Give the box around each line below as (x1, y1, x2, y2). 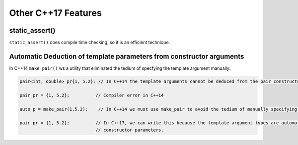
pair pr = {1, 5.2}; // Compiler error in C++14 (19, 92, 164, 98)
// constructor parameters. (95, 127, 164, 133)
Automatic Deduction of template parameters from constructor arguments (9, 52, 244, 60)
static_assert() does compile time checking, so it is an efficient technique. (9, 40, 170, 46)
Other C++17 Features (9, 7, 102, 18)
